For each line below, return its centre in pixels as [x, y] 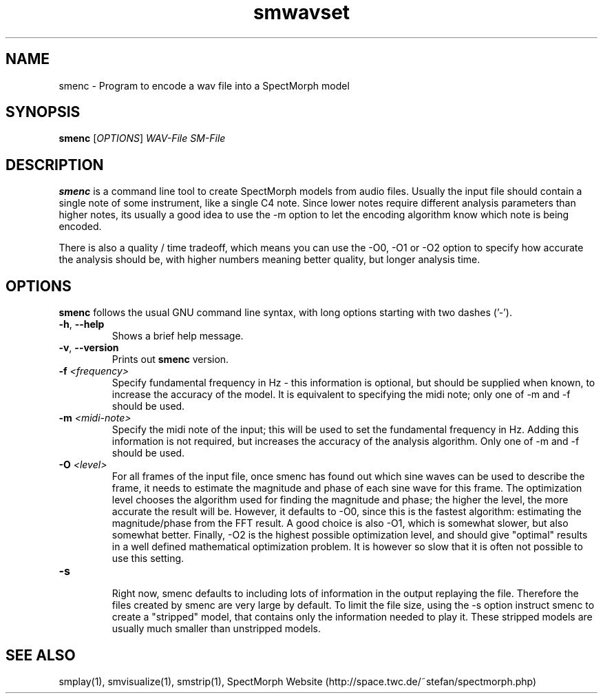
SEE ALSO [41, 655]
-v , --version [89, 348]
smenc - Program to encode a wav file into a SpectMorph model [204, 85]
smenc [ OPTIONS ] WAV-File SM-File [142, 138]
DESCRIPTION [55, 165]
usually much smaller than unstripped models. [216, 629]
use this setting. [148, 559]
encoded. [80, 227]
